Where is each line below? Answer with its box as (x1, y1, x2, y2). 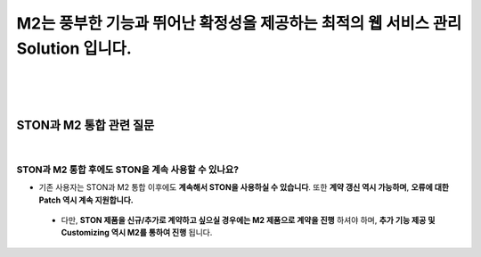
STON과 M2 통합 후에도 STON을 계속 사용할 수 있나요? (16, 163, 240, 176)
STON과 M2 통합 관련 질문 (16, 117, 155, 133)
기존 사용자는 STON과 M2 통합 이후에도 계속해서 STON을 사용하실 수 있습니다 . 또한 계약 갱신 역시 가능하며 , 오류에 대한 (38, 182, 450, 193)
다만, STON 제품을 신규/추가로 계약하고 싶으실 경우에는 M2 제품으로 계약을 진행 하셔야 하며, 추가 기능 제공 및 (61, 214, 436, 225)
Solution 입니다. (16, 38, 133, 58)
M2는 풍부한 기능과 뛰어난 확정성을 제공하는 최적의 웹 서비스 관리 (16, 13, 462, 33)
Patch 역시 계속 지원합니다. (38, 195, 134, 205)
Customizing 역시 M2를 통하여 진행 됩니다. (61, 228, 213, 238)
